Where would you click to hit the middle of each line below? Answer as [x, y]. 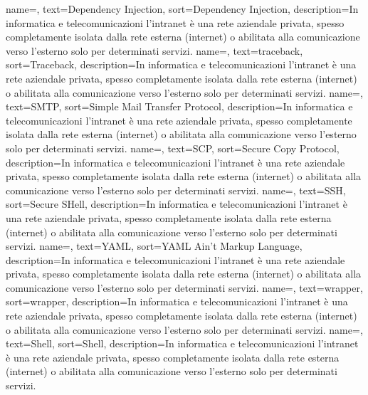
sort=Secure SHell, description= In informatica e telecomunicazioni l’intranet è [177, 204]
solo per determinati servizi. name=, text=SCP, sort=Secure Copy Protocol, [173, 148]
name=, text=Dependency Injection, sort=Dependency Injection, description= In [182, 9]
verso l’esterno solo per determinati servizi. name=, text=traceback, [154, 50]
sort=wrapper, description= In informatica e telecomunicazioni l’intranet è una [177, 301]
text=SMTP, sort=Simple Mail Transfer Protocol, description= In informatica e [179, 106]
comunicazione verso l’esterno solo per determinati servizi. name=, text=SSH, [176, 190]
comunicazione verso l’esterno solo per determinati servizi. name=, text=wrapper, [184, 287]
